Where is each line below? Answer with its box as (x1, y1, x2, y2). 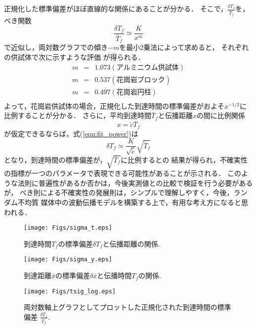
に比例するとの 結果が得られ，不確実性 (121, 154, 248, 164)
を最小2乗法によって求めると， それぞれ (119, 42, 249, 52)
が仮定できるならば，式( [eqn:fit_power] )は (4, 128, 138, 138)
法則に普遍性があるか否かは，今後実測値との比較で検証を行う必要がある (17, 177, 253, 188)
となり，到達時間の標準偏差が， (4, 154, 107, 164)
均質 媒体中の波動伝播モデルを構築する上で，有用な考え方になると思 (24, 197, 249, 207)
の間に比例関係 (196, 110, 245, 121)
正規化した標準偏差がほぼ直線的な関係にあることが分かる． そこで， (4, 3, 228, 13)
